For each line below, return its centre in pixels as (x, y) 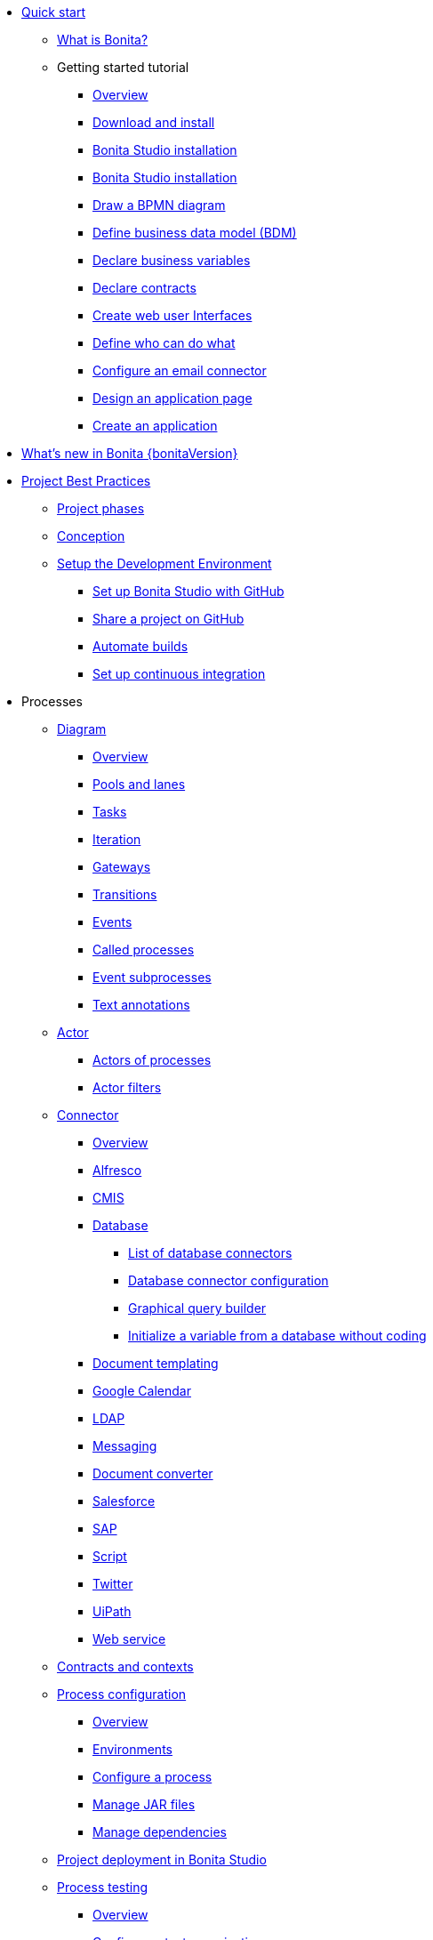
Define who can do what (164, 343)
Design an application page (172, 398)
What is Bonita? (103, 40)
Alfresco (117, 1170)
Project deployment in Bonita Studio (162, 1860)
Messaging (125, 1446)
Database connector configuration (229, 1280)
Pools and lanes (139, 784)
